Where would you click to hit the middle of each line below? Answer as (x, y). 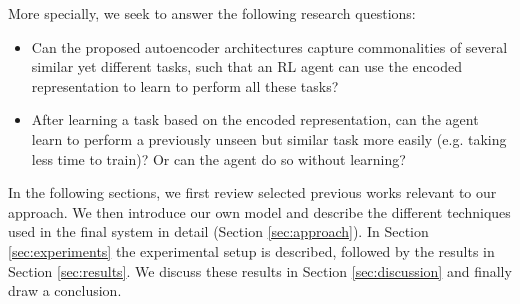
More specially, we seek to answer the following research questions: (212, 13)
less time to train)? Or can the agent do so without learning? (218, 158)
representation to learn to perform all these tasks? (185, 85)
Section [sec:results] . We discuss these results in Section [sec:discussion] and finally (260, 270)
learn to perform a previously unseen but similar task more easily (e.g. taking (269, 138)
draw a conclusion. (65, 290)
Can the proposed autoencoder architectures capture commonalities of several (269, 46)
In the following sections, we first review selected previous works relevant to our (252, 192)
